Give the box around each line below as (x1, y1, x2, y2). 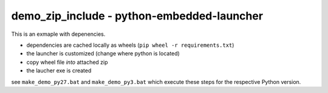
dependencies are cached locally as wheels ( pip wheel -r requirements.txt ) (26, 41, 234, 49)
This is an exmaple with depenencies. (11, 30, 106, 38)
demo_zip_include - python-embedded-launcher (11, 9, 264, 22)
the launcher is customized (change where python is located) (26, 50, 180, 57)
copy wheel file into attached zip (26, 58, 109, 66)
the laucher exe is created (26, 67, 92, 74)
